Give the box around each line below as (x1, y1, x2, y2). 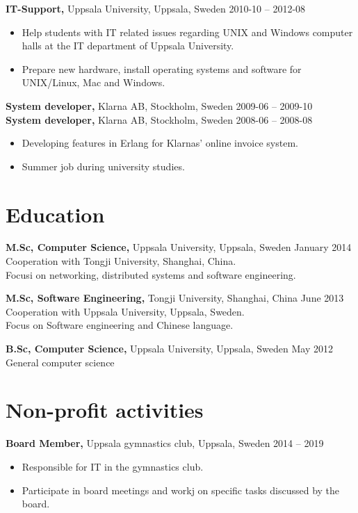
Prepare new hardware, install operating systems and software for (22, 61, 302, 76)
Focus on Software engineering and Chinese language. (6, 318, 234, 332)
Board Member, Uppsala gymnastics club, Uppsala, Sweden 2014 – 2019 (6, 436, 324, 450)
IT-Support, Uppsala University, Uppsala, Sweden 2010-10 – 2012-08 (6, 1, 306, 15)
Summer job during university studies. (22, 158, 185, 173)
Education (6, 199, 105, 228)
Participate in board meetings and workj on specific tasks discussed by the (22, 482, 340, 497)
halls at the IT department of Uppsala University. (22, 38, 234, 53)
